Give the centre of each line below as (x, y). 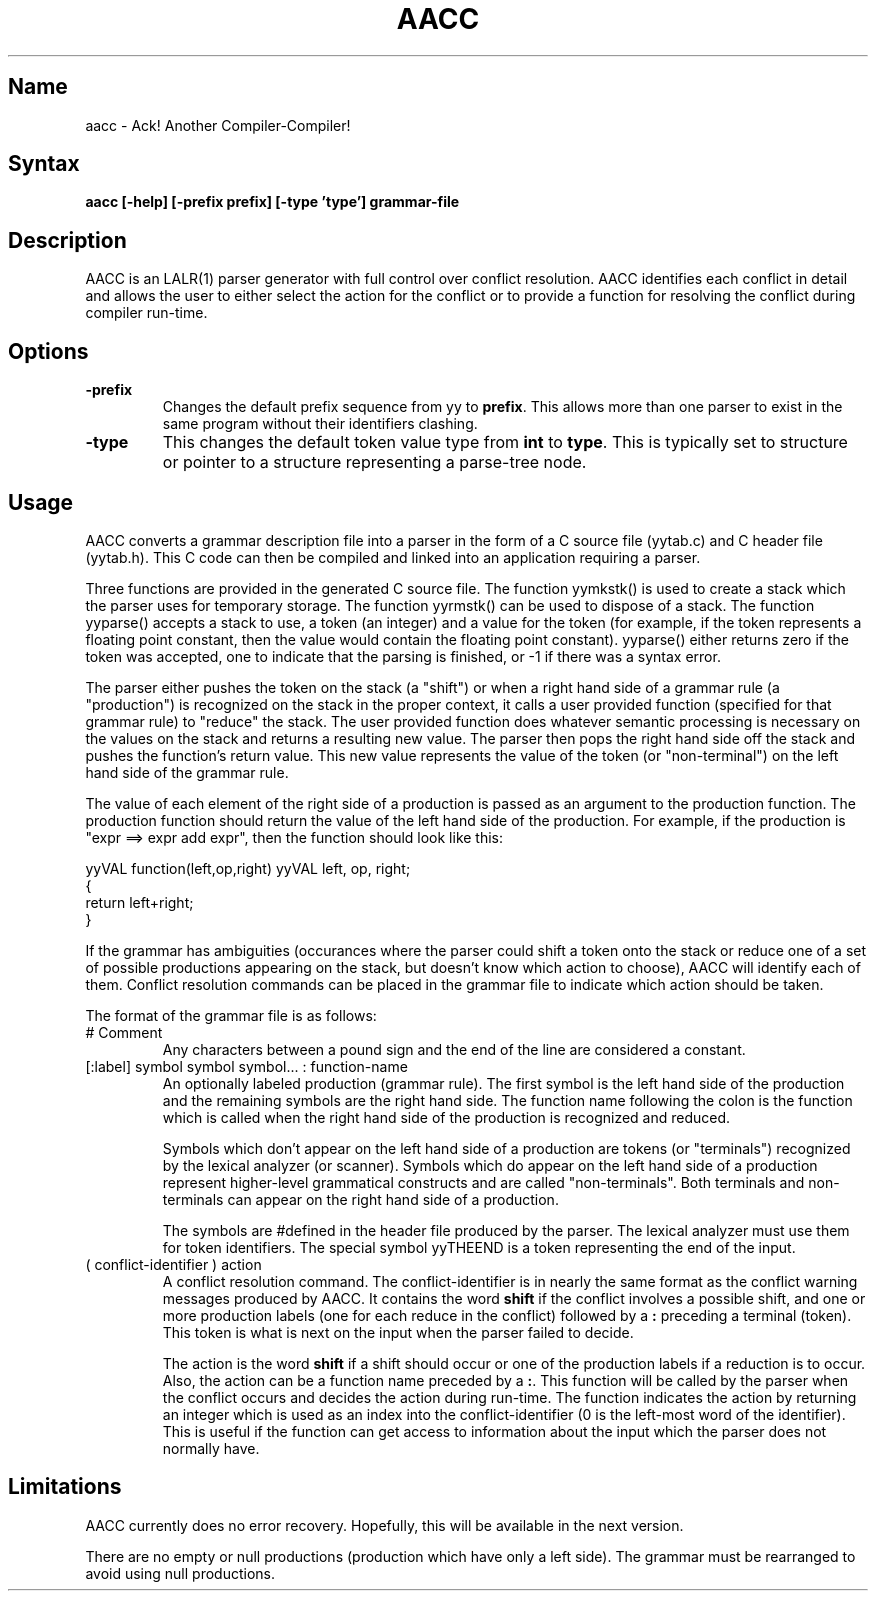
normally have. (211, 1448)
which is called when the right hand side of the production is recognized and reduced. (446, 1117)
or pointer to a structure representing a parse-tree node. (374, 462)
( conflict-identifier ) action (173, 1264)
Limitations (65, 1487)
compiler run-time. (146, 313)
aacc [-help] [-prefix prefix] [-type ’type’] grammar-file (272, 202)
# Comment (124, 1032)
